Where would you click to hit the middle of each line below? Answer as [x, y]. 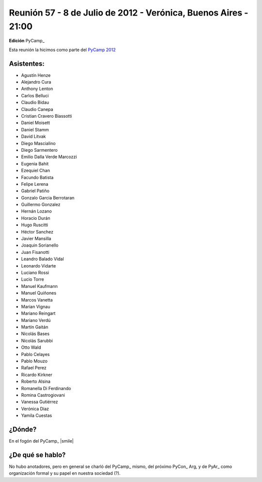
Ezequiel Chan [36, 171]
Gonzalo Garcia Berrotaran [48, 197]
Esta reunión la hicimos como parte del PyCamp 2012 [62, 50]
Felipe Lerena [35, 184]
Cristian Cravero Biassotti [47, 116]
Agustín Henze [36, 75]
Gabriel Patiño [35, 191]
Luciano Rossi [35, 272]
